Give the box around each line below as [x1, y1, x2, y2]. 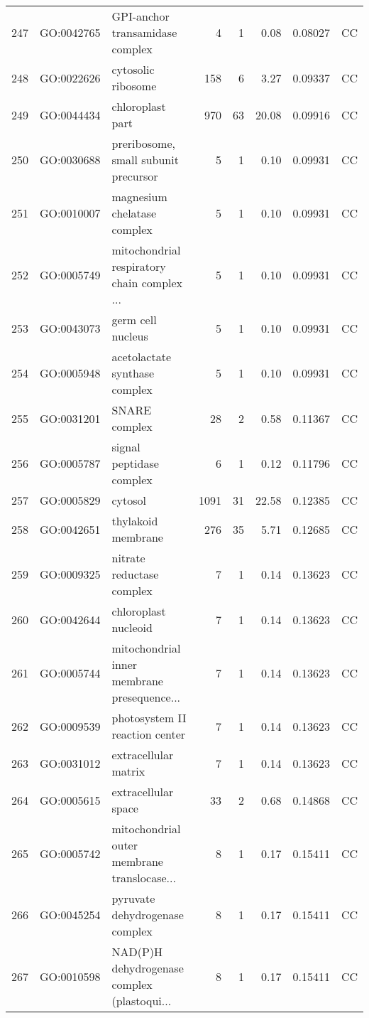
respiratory [111, 258, 166, 274]
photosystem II [111, 709, 187, 726]
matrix [111, 763, 145, 779]
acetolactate [111, 348, 172, 365]
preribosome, [111, 135, 176, 151]
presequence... [111, 689, 181, 705]
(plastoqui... [111, 992, 172, 1009]
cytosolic [111, 61, 155, 77]
